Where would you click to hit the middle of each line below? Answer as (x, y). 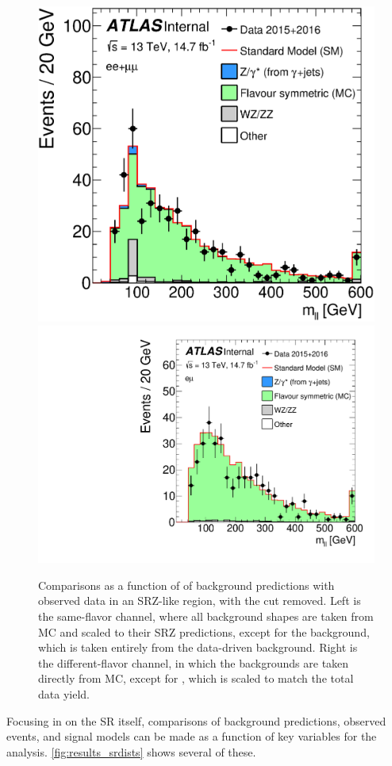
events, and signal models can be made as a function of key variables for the (192, 736)
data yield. (64, 694)
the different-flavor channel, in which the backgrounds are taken (194, 662)
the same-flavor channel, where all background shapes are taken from (206, 616)
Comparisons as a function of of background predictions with (186, 585)
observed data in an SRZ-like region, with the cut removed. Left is (200, 600)
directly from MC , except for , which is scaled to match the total (196, 678)
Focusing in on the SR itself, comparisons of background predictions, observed (196, 720)
